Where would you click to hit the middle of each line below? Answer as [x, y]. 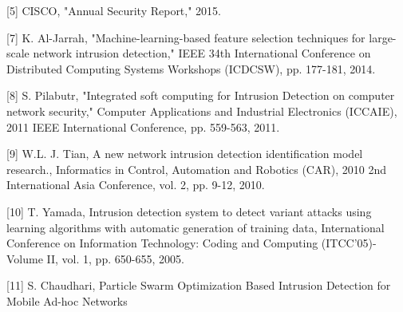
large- [383, 37]
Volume [25, 258]
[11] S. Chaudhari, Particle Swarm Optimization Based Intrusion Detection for [199, 285]
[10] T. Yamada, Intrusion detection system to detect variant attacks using [189, 211]
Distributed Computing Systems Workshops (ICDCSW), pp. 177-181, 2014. [191, 68]
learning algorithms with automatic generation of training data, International [196, 227]
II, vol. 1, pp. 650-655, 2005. [115, 258]
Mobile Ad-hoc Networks [67, 300]
